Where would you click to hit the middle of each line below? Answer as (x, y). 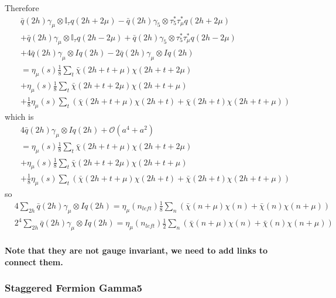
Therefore (22, 8)
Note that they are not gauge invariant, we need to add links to (136, 250)
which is (19, 117)
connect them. (34, 261)
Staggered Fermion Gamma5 (73, 288)
